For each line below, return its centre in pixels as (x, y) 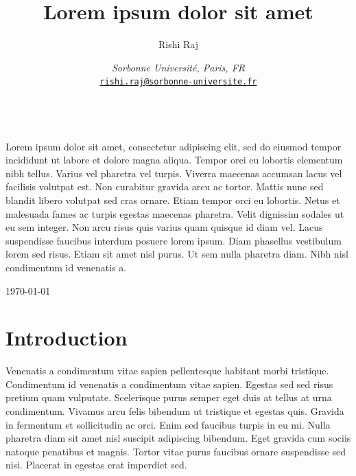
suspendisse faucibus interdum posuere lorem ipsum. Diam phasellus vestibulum (174, 240)
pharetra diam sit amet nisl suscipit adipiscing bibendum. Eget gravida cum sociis (178, 438)
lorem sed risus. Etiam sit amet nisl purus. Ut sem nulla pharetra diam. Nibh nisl (177, 254)
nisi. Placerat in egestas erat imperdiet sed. (96, 465)
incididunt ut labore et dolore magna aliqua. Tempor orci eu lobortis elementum (174, 160)
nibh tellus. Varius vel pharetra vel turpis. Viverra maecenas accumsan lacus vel (174, 173)
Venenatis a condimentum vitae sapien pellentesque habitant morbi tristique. (167, 371)
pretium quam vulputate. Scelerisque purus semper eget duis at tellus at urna (169, 397)
